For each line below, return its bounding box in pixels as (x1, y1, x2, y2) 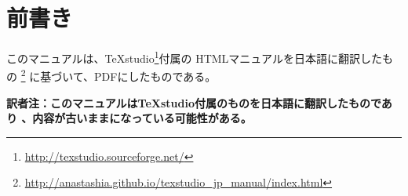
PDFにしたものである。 (94, 68, 217, 85)
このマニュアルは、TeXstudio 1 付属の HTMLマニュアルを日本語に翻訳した (6, 48, 382, 66)
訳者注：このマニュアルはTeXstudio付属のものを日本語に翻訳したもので (6, 94, 381, 111)
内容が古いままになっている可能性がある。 (32, 110, 252, 126)
